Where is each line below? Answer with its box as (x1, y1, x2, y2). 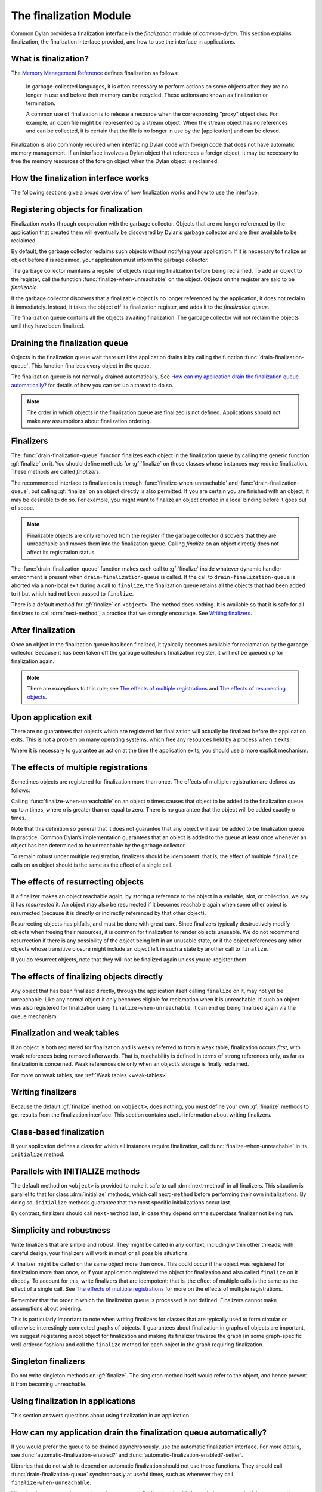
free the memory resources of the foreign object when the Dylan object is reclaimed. (11, 158, 219, 165)
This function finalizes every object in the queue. (30, 362, 151, 369)
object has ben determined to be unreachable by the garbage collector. (11, 842, 187, 849)
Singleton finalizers (11, 1357, 85, 1367)
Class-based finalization (11, 1127, 104, 1137)
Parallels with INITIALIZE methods (11, 1167, 140, 1177)
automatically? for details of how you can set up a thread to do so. (11, 381, 174, 389)
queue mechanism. (11, 1012, 58, 1020)
